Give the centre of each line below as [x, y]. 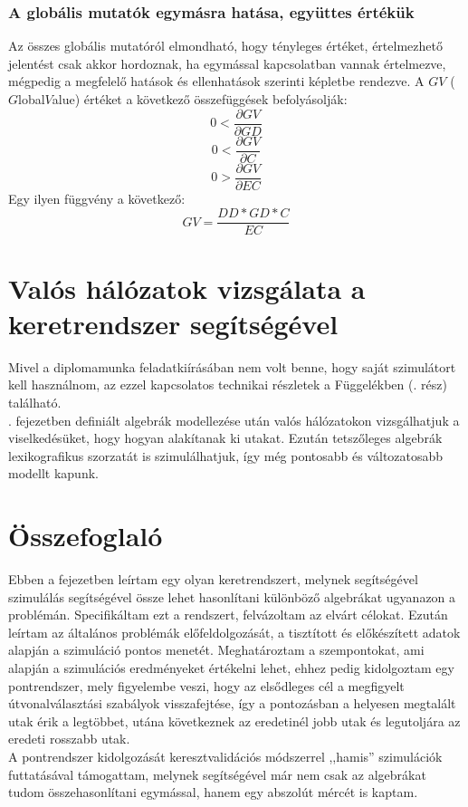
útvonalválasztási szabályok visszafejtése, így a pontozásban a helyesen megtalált [232, 703]
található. [35, 402]
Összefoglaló [86, 536]
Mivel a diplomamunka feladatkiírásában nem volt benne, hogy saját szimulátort [232, 366]
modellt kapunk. [53, 473]
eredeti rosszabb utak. [69, 739]
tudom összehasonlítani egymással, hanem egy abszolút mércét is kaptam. [213, 792]
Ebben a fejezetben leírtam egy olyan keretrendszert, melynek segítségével [213, 579]
